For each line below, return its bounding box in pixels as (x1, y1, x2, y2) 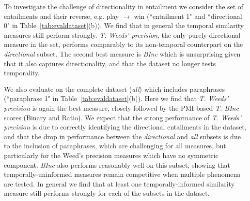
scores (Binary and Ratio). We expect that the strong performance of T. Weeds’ (4, 112, 241, 122)
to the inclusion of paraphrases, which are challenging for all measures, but (4, 141, 226, 151)
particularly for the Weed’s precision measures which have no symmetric (4, 150, 219, 160)
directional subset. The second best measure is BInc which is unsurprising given (4, 48, 241, 58)
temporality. (4, 68, 40, 78)
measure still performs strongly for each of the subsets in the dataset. (4, 188, 210, 198)
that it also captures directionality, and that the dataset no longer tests (4, 58, 216, 68)
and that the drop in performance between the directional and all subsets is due (4, 131, 241, 141)
